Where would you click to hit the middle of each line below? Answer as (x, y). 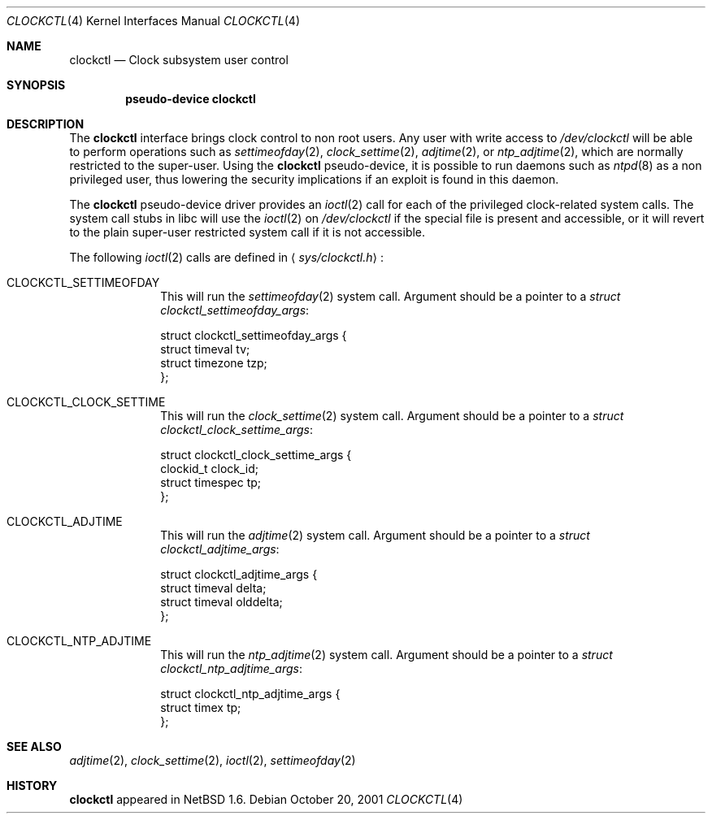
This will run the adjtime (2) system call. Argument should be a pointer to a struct (375, 535)
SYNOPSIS (36, 85)
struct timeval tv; (205, 349)
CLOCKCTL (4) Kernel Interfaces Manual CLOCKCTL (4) (154, 21)
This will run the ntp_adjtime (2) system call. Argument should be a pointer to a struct (386, 655)
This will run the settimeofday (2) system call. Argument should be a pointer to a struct (391, 296)
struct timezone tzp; (214, 363)
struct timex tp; (201, 707)
